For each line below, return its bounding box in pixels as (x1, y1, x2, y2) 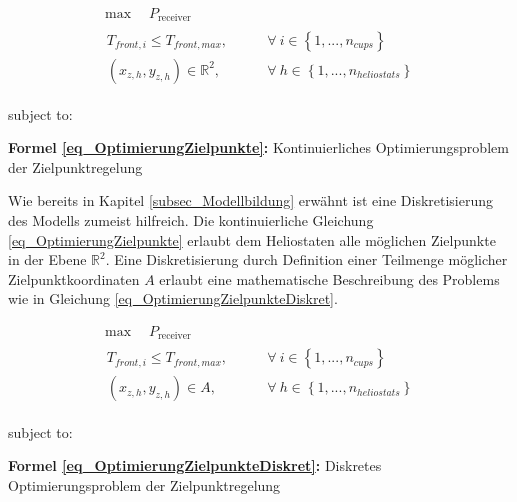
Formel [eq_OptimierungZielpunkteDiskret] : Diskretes (8, 455, 382, 476)
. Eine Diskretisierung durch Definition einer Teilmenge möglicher (105, 249, 508, 270)
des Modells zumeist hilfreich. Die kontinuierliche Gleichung (8, 209, 374, 230)
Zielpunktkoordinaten (8, 268, 140, 289)
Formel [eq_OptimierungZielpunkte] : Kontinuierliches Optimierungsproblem (8, 137, 509, 158)
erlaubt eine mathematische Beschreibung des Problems (159, 268, 500, 289)
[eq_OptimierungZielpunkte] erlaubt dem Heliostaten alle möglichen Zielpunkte (8, 229, 496, 250)
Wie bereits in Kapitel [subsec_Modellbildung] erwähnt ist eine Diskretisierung (8, 190, 494, 211)
